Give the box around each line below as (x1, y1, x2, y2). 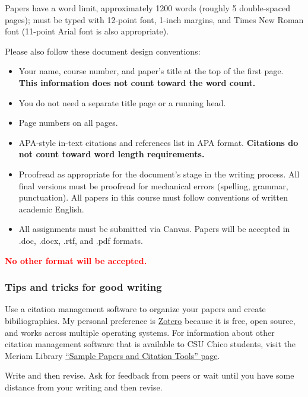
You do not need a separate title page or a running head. (18, 96, 226, 109)
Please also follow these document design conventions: (5, 45, 201, 57)
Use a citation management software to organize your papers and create (5, 303, 266, 315)
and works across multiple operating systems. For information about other (5, 326, 275, 338)
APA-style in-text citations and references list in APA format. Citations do (18, 136, 299, 148)
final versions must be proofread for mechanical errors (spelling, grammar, (18, 179, 288, 192)
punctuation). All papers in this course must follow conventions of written (18, 191, 288, 204)
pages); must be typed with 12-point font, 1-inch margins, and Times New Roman (5, 13, 304, 26)
